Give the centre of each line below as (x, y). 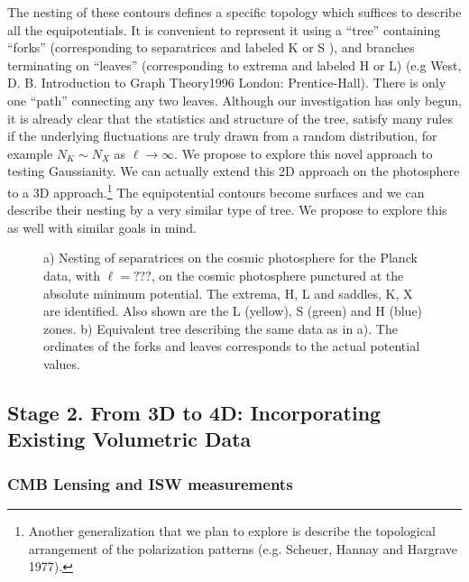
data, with (72, 275)
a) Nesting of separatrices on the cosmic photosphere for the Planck (230, 258)
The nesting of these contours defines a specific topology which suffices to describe (234, 12)
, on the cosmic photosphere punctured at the (277, 275)
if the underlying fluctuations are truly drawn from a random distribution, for (222, 136)
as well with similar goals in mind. (102, 227)
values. (62, 363)
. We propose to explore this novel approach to (303, 153)
